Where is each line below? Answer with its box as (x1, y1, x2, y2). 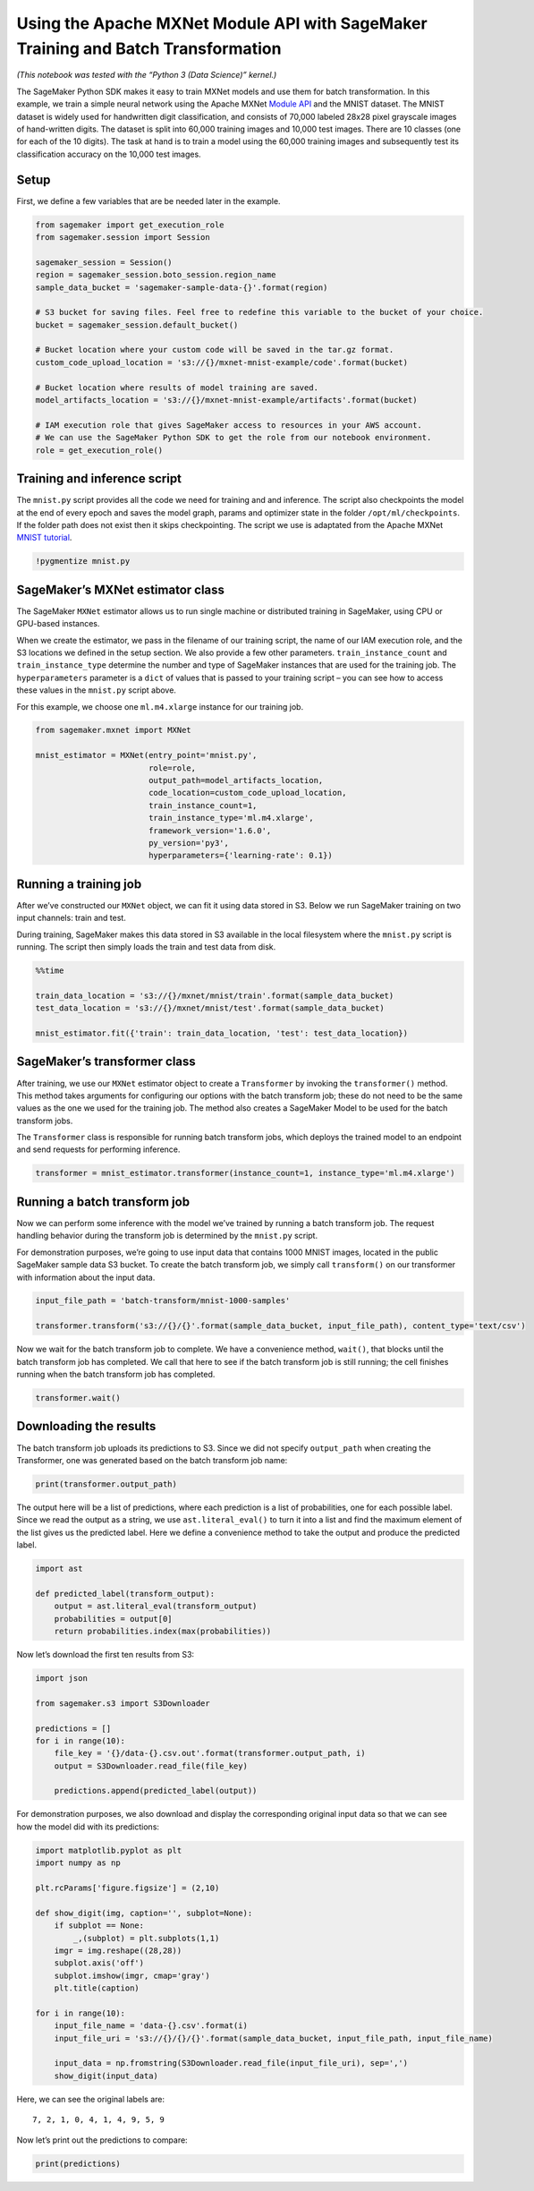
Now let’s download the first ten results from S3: (16, 1649, 195, 1659)
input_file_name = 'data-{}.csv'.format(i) (54, 2021, 248, 2031)
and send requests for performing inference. (16, 1144, 181, 1155)
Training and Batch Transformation (16, 38, 282, 58)
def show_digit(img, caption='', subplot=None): (35, 1907, 253, 1918)
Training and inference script (16, 471, 182, 487)
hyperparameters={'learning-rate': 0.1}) (148, 850, 333, 861)
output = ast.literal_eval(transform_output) (54, 1601, 258, 1611)
